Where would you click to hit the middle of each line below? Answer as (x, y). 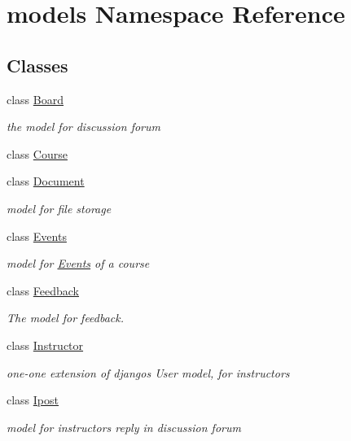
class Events (37, 236)
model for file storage (59, 208)
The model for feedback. (66, 318)
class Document (46, 181)
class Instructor (45, 345)
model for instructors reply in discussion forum (124, 427)
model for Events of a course (78, 263)
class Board (35, 99)
